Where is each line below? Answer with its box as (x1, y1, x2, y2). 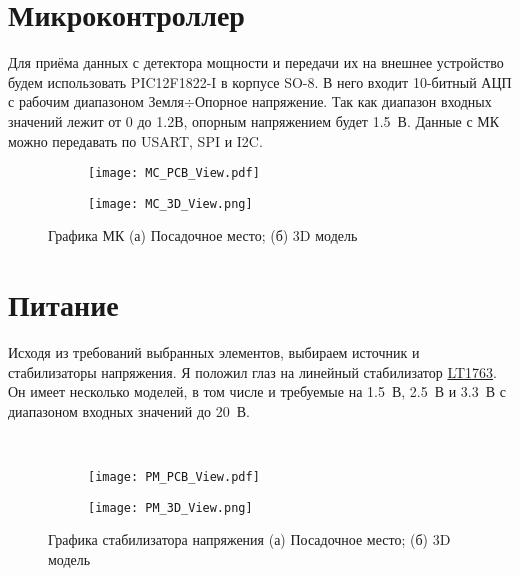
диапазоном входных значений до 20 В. (8, 400, 250, 421)
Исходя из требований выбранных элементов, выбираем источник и (8, 342, 420, 363)
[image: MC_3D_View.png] (88, 196, 253, 211)
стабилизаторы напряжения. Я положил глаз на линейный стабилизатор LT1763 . (8, 361, 498, 382)
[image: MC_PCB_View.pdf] (88, 166, 260, 181)
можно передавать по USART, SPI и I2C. (8, 130, 263, 151)
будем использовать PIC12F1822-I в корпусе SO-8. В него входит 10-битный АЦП (8, 71, 512, 92)
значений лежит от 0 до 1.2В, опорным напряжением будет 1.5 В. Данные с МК (8, 110, 500, 131)
